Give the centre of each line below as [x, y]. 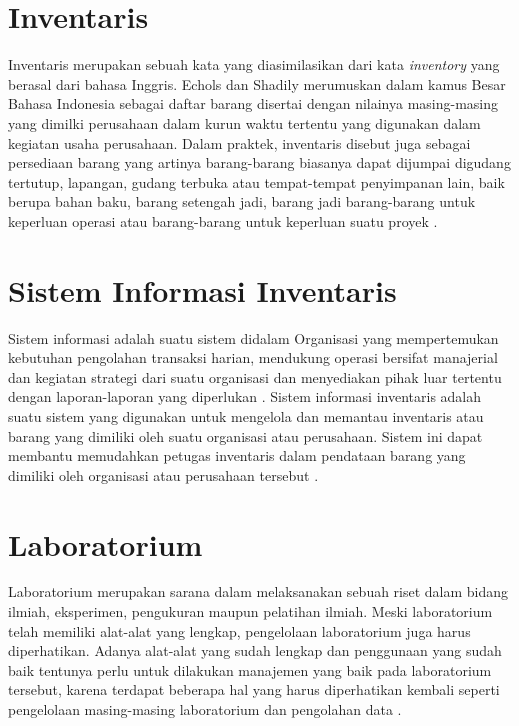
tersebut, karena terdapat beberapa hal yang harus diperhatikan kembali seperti [254, 689]
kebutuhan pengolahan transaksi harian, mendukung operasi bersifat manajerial [253, 357]
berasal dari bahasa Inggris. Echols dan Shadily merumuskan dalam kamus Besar [257, 83]
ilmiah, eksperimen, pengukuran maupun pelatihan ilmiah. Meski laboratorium [250, 611]
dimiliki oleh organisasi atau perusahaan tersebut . [163, 474]
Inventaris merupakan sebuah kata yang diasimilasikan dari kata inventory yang [254, 64]
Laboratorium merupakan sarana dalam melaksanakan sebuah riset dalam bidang [258, 591]
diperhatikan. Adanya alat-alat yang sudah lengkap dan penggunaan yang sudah [255, 650]
